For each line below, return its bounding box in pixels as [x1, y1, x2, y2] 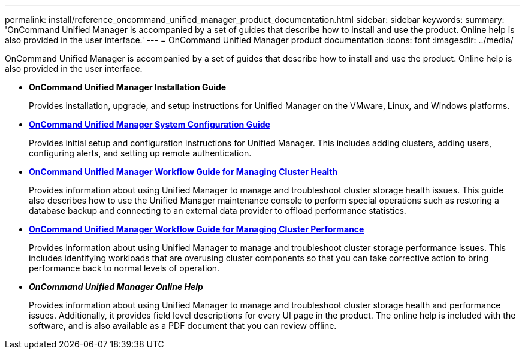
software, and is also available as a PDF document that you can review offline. [29, 320, 337, 331]
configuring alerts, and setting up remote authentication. [29, 148, 252, 158]
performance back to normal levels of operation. [29, 263, 220, 273]
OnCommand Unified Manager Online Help [29, 282, 203, 292]
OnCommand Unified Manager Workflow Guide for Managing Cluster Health [29, 167, 338, 177]
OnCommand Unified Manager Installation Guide [29, 82, 227, 92]
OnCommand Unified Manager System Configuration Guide [29, 119, 270, 129]
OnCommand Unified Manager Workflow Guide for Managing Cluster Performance [29, 224, 364, 234]
